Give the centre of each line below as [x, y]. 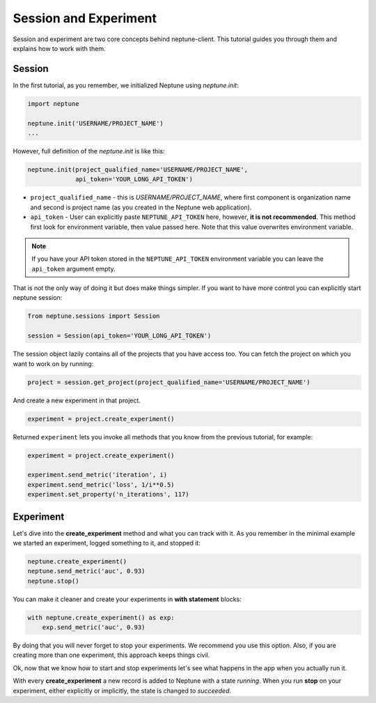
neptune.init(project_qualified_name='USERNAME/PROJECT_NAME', [138, 169]
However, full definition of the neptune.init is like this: [89, 151]
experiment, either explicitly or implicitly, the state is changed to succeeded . [122, 690]
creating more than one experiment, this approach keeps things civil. [111, 655]
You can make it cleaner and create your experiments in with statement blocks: [127, 599]
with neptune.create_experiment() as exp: [101, 618]
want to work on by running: [53, 363]
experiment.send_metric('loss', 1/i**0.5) [101, 484]
